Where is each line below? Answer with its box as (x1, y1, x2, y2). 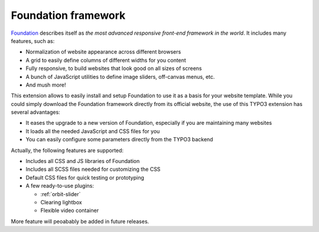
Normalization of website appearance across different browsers (25, 48, 181, 55)
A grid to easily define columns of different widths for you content (25, 57, 186, 64)
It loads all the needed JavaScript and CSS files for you (25, 127, 160, 135)
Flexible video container (40, 207, 99, 214)
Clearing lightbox (40, 198, 82, 206)
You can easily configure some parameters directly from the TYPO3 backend (25, 136, 213, 143)
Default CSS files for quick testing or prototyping (25, 174, 145, 181)
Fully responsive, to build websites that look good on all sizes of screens (25, 65, 202, 72)
